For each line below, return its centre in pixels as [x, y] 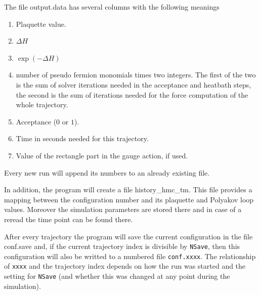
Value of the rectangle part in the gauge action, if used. [102, 155]
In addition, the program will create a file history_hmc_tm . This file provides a [128, 189]
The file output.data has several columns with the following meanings [112, 7]
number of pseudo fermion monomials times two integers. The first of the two [136, 75]
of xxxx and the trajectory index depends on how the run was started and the [125, 266]
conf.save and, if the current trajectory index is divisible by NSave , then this [122, 246]
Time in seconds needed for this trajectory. [82, 138]
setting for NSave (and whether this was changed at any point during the [117, 276]
